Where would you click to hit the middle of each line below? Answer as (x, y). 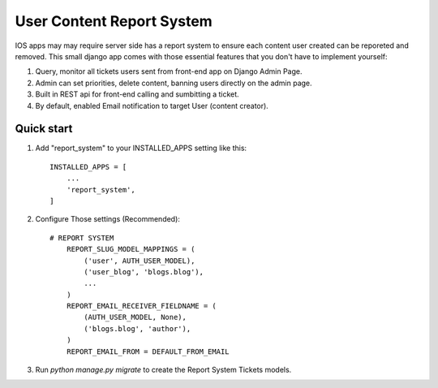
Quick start (44, 129)
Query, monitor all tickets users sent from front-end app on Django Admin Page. (169, 71)
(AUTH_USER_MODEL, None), (135, 317)
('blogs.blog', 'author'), (137, 328)
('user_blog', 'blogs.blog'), (144, 272)
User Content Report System (114, 21)
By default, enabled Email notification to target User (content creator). (152, 106)
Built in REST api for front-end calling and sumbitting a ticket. (137, 94)
